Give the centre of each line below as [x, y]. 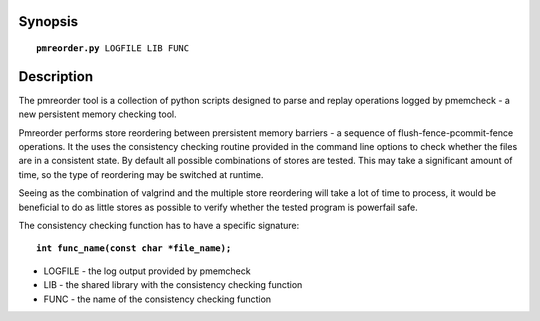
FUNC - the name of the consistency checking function [157, 299]
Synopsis [48, 21]
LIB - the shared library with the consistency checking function [173, 285]
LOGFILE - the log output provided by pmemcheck [147, 271]
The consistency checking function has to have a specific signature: [159, 226]
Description [56, 76]
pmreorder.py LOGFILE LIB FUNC [113, 48]
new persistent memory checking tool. [97, 114]
